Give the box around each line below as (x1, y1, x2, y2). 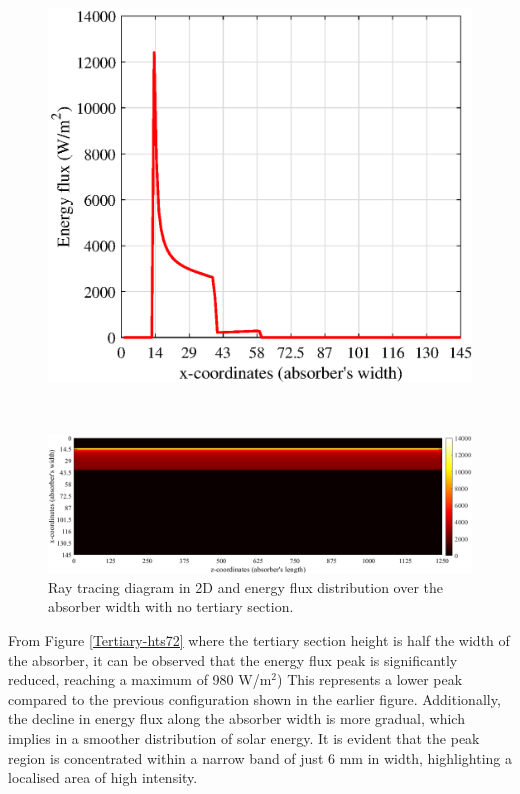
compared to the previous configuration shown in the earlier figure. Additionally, (8, 688, 501, 709)
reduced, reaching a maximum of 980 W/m (8, 669, 272, 690)
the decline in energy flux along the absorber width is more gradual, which (8, 708, 465, 729)
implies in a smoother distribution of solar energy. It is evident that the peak (8, 727, 480, 748)
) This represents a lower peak (277, 669, 463, 690)
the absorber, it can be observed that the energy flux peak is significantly (8, 649, 458, 670)
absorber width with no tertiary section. (48, 596, 294, 617)
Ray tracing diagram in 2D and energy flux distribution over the (48, 576, 444, 597)
